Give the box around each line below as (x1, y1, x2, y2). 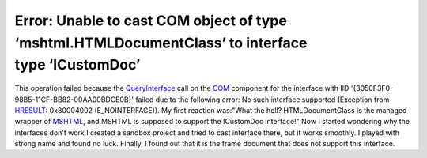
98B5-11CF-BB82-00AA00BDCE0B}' (14, 95, 134, 104)
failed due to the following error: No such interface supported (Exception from (135, 95, 390, 104)
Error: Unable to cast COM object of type (14, 12, 288, 29)
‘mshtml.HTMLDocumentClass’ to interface (14, 34, 308, 51)
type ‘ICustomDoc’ (14, 56, 141, 74)
